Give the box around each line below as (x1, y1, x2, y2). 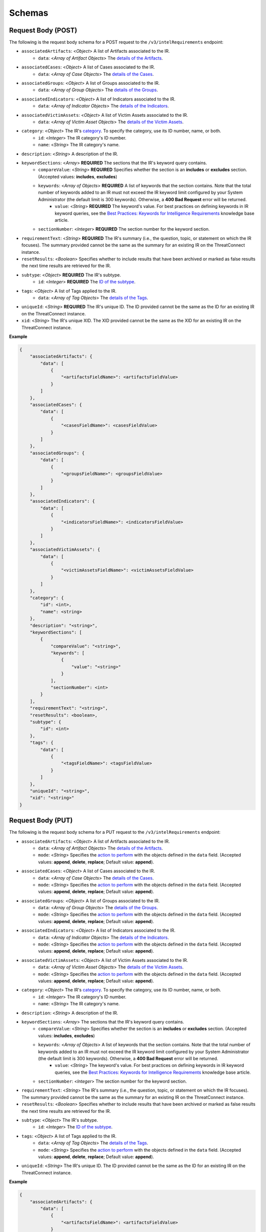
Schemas (9, 7, 49, 18)
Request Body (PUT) (9, 816, 73, 825)
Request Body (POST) (9, 26, 77, 34)
